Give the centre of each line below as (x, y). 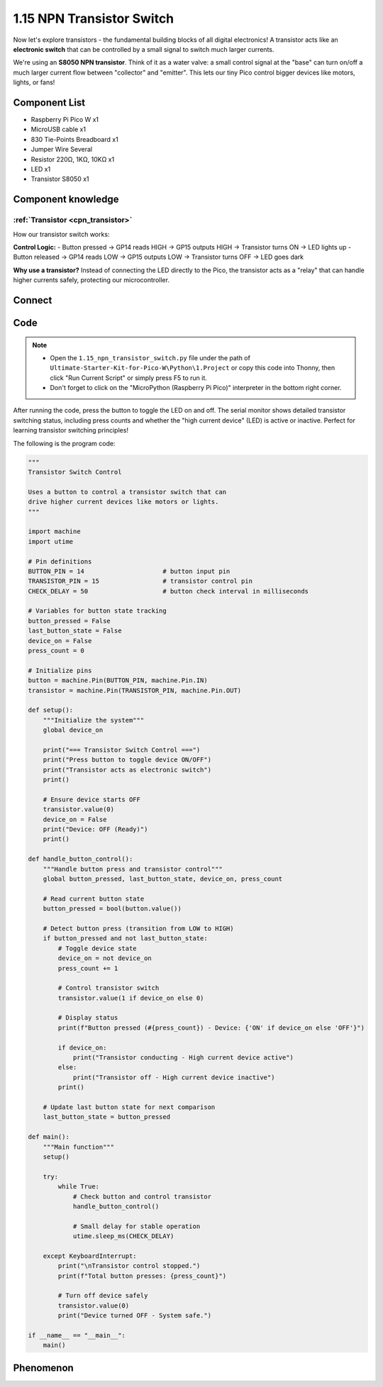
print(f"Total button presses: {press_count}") (142, 1276)
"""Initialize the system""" (94, 720)
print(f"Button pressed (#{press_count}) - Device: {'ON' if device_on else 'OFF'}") (211, 1027)
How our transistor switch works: (61, 234)
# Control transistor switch (109, 988)
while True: (78, 1187)
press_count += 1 (88, 968)
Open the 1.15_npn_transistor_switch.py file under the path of (150, 357)
